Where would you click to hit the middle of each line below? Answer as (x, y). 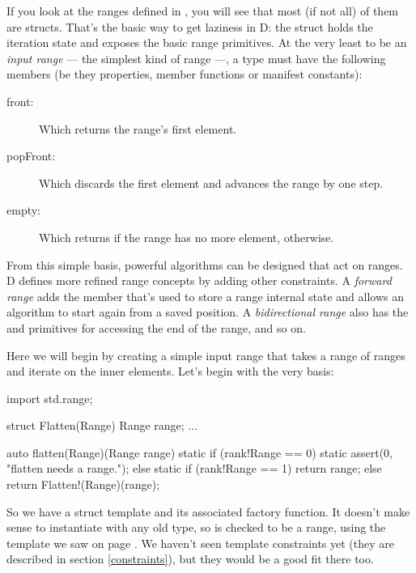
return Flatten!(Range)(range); (83, 484)
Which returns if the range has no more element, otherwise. (187, 237)
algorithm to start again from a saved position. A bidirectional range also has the (208, 312)
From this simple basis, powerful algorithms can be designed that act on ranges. (205, 264)
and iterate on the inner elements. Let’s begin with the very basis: (170, 371)
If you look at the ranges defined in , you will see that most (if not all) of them (203, 11)
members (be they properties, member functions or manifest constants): (185, 74)
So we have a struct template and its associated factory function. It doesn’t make (208, 511)
